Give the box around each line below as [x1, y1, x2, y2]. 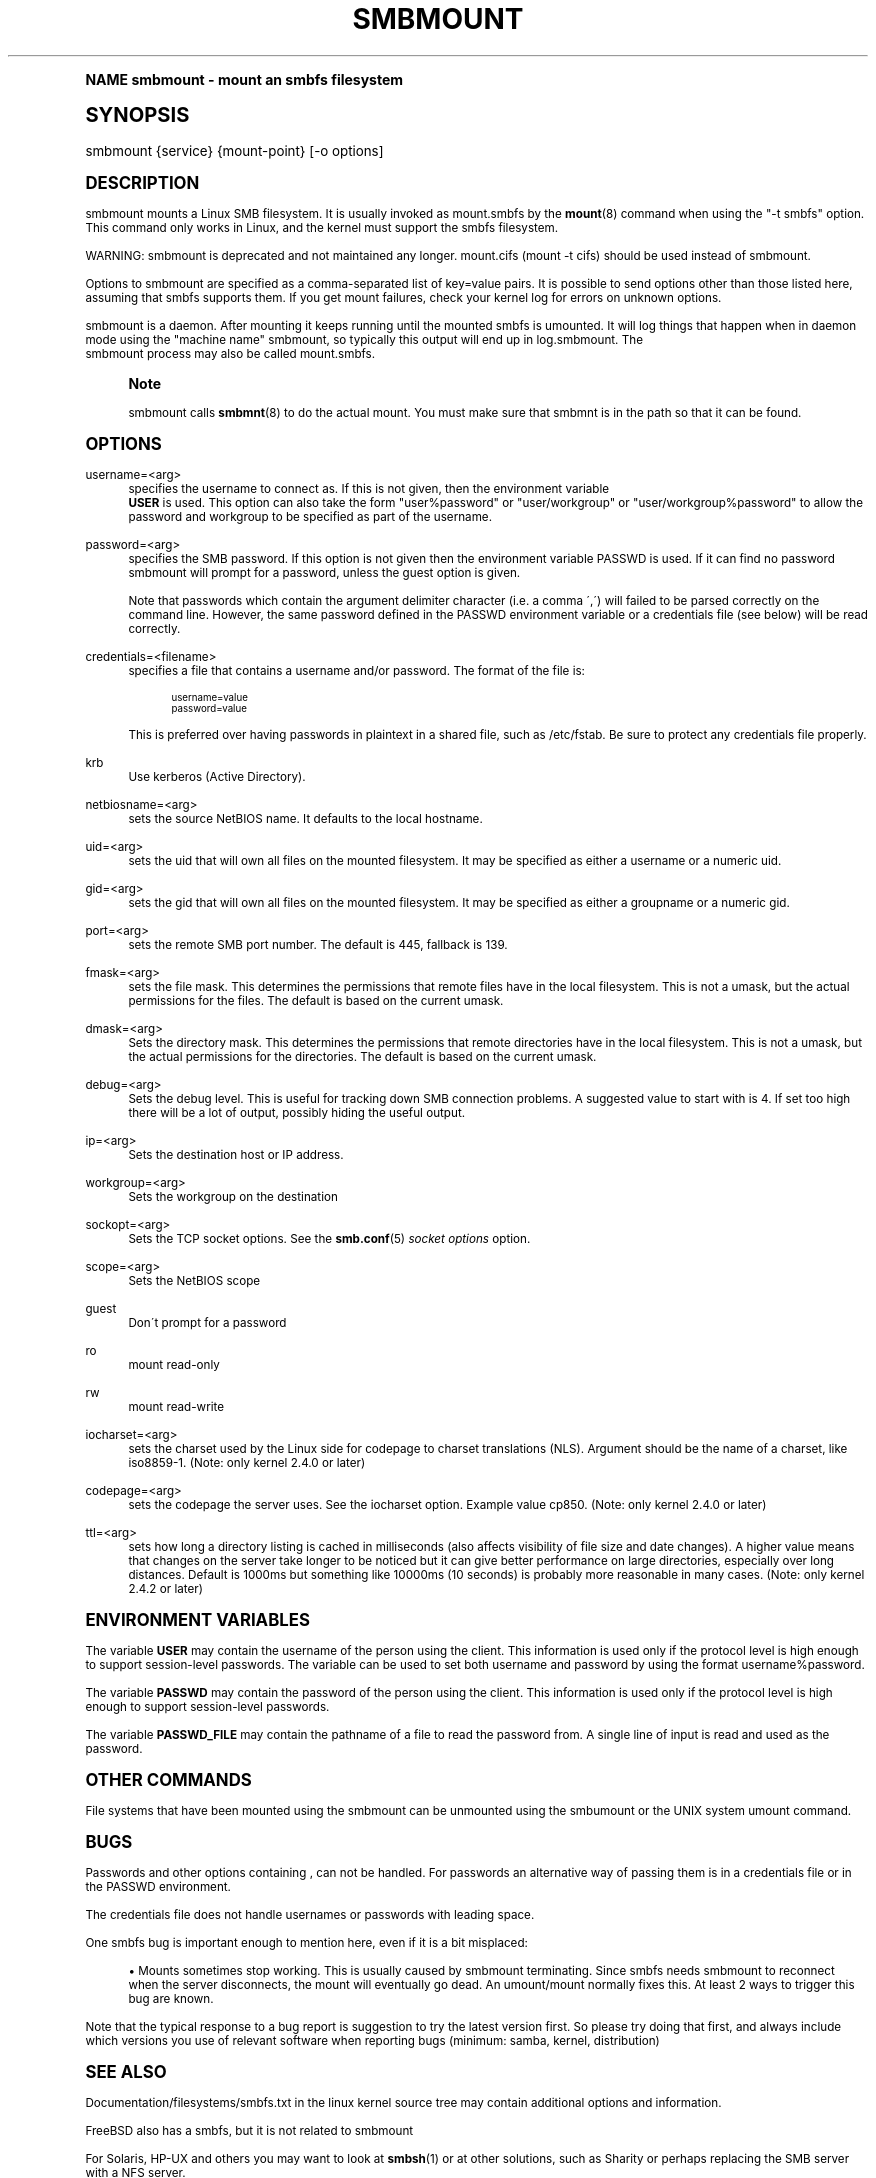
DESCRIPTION [85, 172, 200, 193]
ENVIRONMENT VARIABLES [85, 1609, 310, 1630]
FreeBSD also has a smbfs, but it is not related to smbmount [85, 2123, 414, 2138]
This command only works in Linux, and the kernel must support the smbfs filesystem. [85, 220, 559, 235]
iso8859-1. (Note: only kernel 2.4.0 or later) [128, 1455, 366, 1470]
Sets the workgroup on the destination [128, 1189, 338, 1204]
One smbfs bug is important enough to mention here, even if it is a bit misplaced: [85, 1935, 528, 1950]
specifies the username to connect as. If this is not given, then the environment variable [128, 481, 610, 496]
